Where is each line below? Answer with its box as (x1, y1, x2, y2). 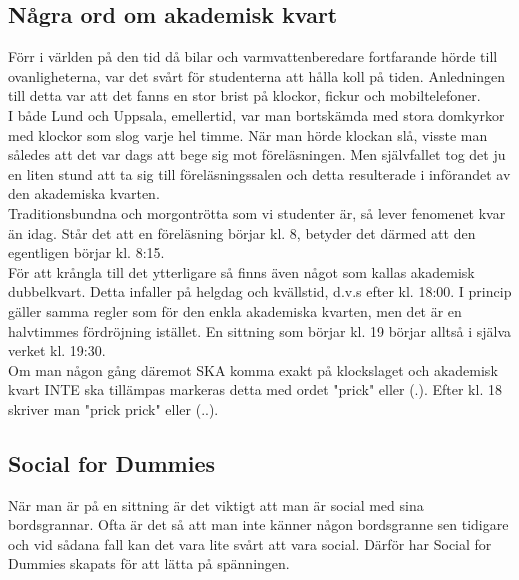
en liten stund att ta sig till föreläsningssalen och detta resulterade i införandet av (8, 163, 511, 184)
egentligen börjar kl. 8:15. (8, 242, 165, 263)
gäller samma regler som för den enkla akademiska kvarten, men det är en (8, 300, 462, 321)
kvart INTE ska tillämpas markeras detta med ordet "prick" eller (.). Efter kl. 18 (8, 379, 502, 400)
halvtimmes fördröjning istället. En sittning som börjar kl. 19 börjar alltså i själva (8, 320, 512, 341)
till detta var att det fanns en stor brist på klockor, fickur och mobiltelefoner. (8, 85, 481, 106)
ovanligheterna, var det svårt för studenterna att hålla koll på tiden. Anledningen (8, 65, 506, 86)
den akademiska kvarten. (8, 183, 160, 204)
